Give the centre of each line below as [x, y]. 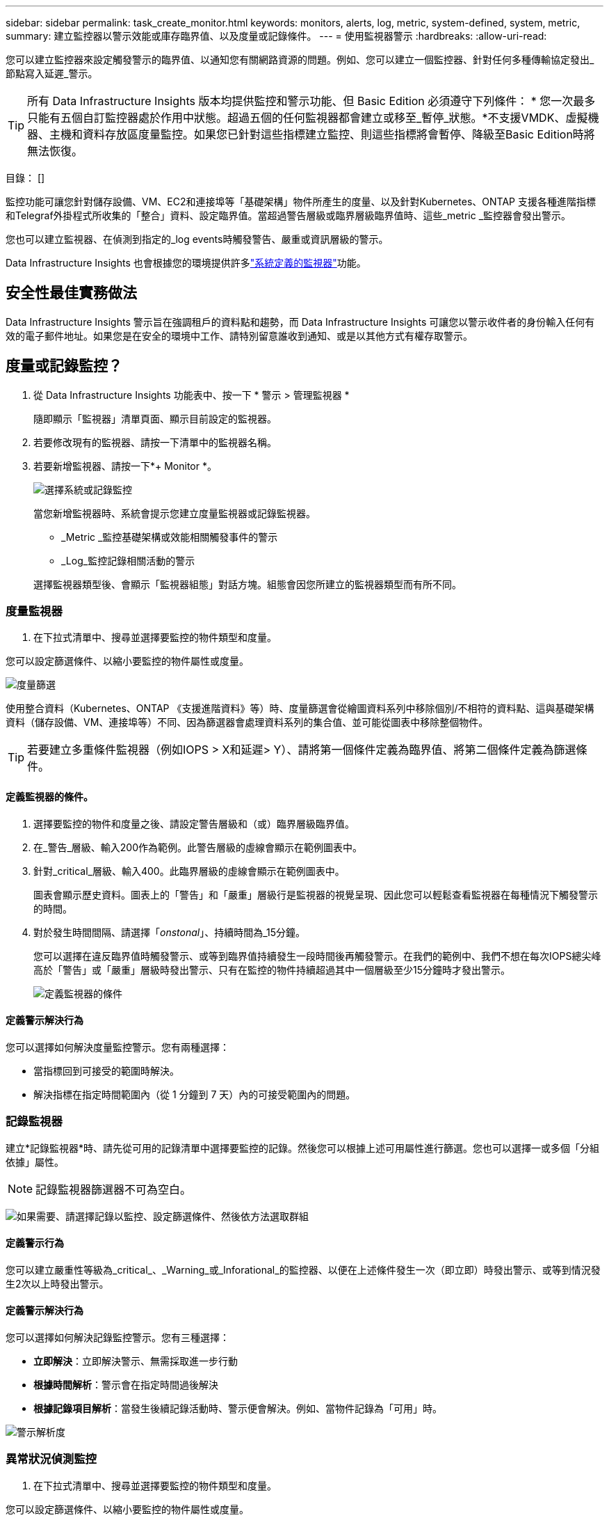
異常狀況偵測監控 [51, 1459]
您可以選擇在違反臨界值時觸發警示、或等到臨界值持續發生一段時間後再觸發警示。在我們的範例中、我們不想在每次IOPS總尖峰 [317, 956]
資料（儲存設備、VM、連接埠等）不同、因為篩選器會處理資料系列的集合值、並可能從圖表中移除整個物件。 [247, 722]
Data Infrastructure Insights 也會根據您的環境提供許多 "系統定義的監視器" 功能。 [186, 263]
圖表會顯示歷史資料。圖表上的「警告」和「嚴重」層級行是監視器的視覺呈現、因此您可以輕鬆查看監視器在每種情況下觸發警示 [316, 894]
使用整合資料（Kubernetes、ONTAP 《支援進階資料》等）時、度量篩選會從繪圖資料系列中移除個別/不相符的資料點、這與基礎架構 [300, 708]
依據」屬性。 [35, 1162]
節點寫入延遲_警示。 [52, 73]
